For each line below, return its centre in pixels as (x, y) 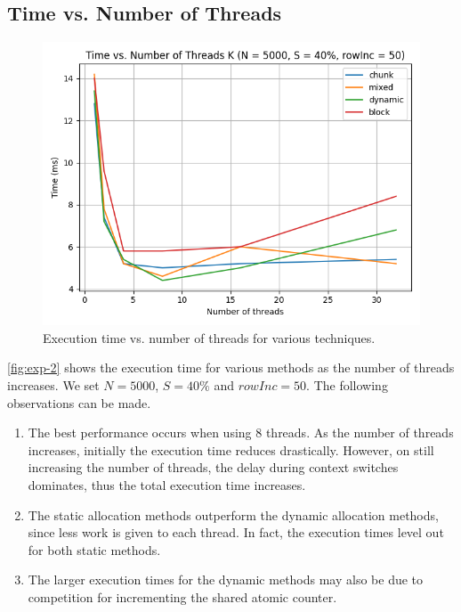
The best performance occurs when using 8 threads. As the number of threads (241, 432)
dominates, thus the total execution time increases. (167, 484)
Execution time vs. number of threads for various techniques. (209, 337)
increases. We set (53, 384)
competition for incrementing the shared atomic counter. (182, 596)
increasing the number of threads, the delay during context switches (213, 467)
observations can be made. (79, 402)
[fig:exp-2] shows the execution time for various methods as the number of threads (231, 367)
